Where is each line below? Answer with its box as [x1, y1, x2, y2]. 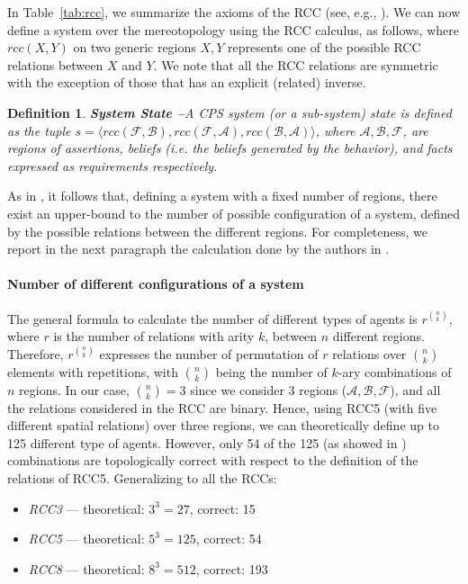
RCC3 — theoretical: [28, 499, 145, 517]
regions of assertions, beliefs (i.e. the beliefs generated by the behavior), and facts [7, 139, 453, 157]
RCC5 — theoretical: [28, 529, 145, 548]
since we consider [190, 380, 284, 399]
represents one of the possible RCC [228, 38, 421, 57]
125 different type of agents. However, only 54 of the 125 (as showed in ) [7, 433, 407, 452]
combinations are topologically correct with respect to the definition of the [7, 451, 418, 470]
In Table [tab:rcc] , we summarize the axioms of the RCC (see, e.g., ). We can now [7, 3, 461, 21]
